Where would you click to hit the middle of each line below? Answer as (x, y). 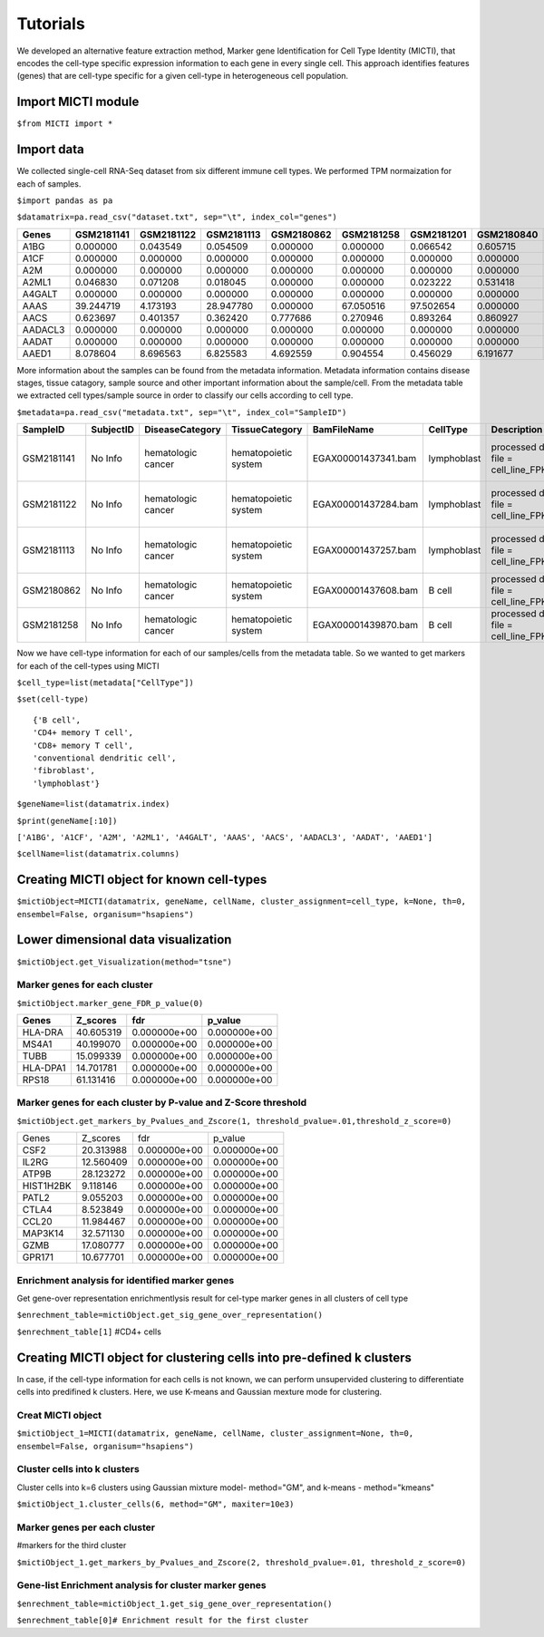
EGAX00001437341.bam (364, 459)
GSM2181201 (438, 234)
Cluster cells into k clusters (78, 1469)
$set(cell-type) (53, 699)
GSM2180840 (507, 234)
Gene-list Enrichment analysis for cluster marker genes (141, 1585)
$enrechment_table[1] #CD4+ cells (89, 1332)
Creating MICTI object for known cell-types (142, 880)
